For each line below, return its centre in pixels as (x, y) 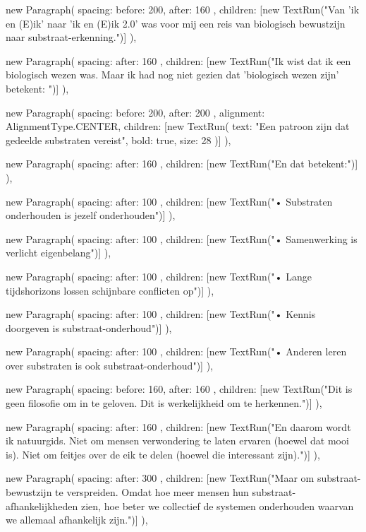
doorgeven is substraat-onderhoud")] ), (89, 327)
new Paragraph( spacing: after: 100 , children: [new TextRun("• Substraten (169, 201)
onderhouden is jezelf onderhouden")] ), (91, 215)
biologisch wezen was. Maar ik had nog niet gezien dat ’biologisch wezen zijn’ (172, 75)
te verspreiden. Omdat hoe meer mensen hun (152, 492)
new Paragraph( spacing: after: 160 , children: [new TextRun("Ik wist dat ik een (178, 60)
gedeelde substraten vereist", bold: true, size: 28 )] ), (118, 140)
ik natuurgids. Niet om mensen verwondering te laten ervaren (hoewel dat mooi (177, 441)
